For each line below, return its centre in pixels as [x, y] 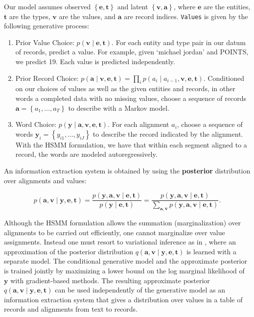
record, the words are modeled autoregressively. [86, 154]
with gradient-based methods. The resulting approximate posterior [110, 280]
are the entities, [227, 6]
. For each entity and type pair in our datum [179, 42]
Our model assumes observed [47, 6]
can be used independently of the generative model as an [140, 290]
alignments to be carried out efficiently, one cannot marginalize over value [115, 232]
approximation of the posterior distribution [69, 251]
